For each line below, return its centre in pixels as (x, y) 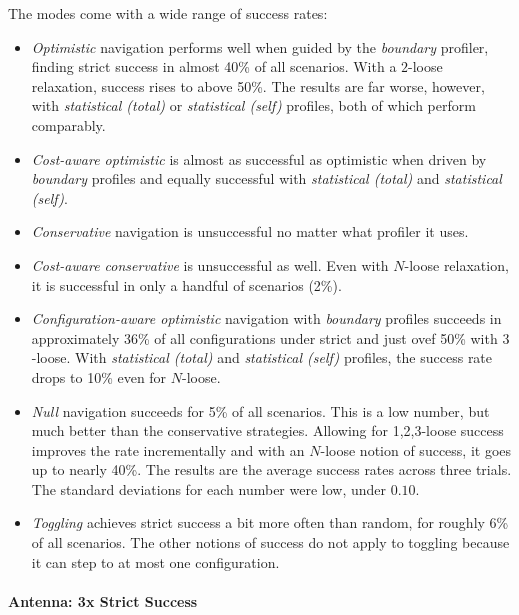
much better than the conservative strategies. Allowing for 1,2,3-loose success (267, 430)
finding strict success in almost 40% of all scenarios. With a (214, 66)
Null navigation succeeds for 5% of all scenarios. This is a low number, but (260, 410)
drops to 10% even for (99, 376)
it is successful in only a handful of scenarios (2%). (186, 284)
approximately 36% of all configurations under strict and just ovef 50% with (264, 337)
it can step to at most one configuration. (155, 561)
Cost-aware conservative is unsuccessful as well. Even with (210, 264)
